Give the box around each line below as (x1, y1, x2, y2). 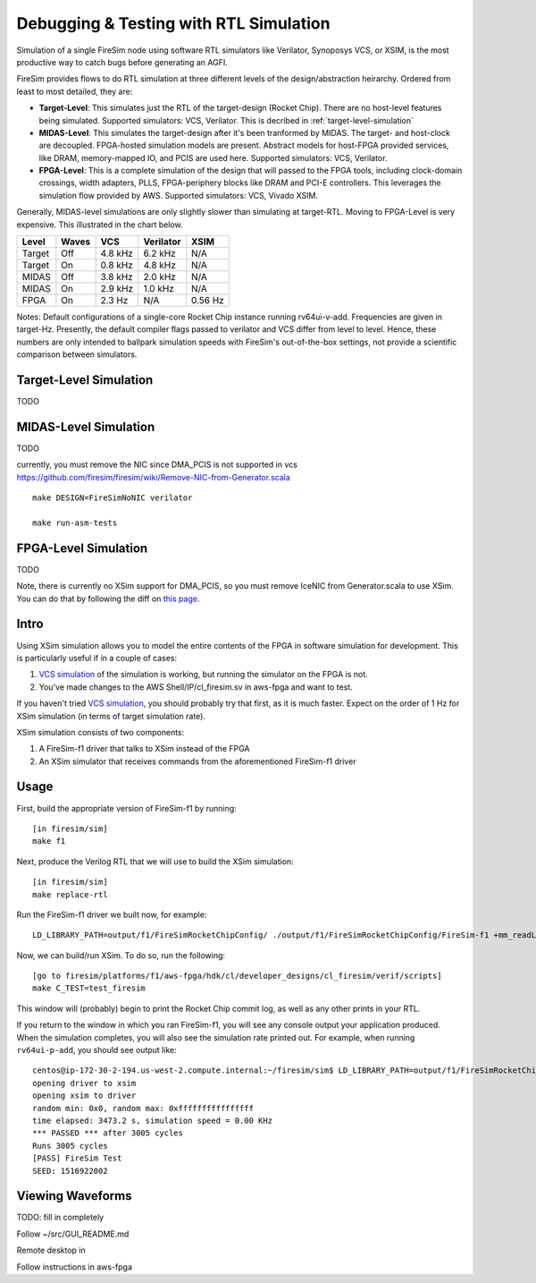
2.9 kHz (100, 283, 134, 295)
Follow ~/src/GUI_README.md (16, 1228, 130, 1239)
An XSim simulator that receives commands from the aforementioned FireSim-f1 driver (38, 756, 356, 767)
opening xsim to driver (32, 1091, 137, 1100)
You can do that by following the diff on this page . (16, 593, 200, 604)
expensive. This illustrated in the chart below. (16, 219, 183, 230)
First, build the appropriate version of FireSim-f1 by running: (16, 803, 237, 813)
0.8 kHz (100, 259, 134, 272)
